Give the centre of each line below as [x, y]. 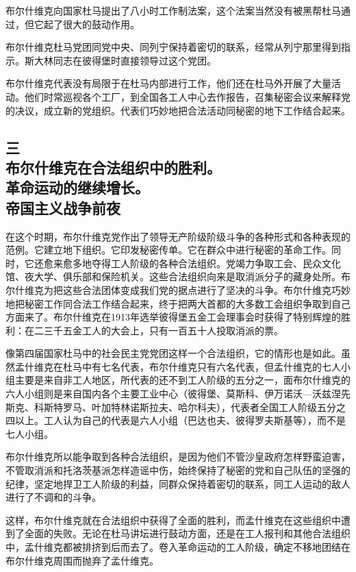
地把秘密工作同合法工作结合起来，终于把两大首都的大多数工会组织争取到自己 [178, 303]
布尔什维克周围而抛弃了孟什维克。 [82, 560]
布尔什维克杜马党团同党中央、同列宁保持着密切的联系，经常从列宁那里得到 [173, 47]
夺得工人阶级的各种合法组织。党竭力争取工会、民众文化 [216, 263]
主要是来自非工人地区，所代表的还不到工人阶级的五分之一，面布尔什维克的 [182, 380]
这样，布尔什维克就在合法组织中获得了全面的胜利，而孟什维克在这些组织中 [173, 520]
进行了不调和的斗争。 [53, 497]
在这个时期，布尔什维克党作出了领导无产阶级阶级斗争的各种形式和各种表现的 [178, 236]
